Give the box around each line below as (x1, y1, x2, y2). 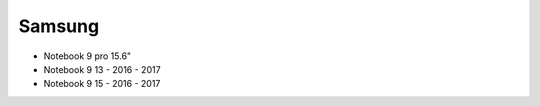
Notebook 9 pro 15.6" (43, 50, 132, 62)
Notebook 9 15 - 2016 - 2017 (43, 78, 161, 90)
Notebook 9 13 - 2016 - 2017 (43, 63, 161, 75)
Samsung (18, 15, 100, 37)
